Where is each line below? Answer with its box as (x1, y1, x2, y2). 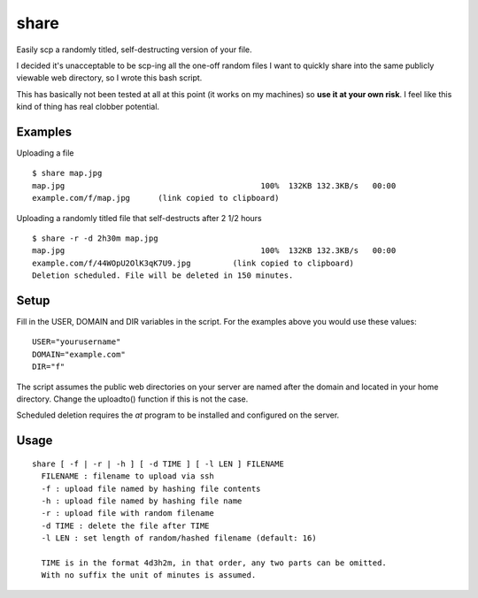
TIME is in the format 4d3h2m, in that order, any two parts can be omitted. (41, 557, 387, 568)
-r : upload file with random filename (41, 509, 214, 518)
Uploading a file (16, 148, 74, 158)
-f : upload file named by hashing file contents (41, 483, 261, 494)
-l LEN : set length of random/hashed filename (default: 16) (41, 533, 318, 543)
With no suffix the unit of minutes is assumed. (41, 571, 257, 580)
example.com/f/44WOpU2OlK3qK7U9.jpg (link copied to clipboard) (32, 257, 354, 268)
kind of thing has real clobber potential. (16, 102, 159, 112)
